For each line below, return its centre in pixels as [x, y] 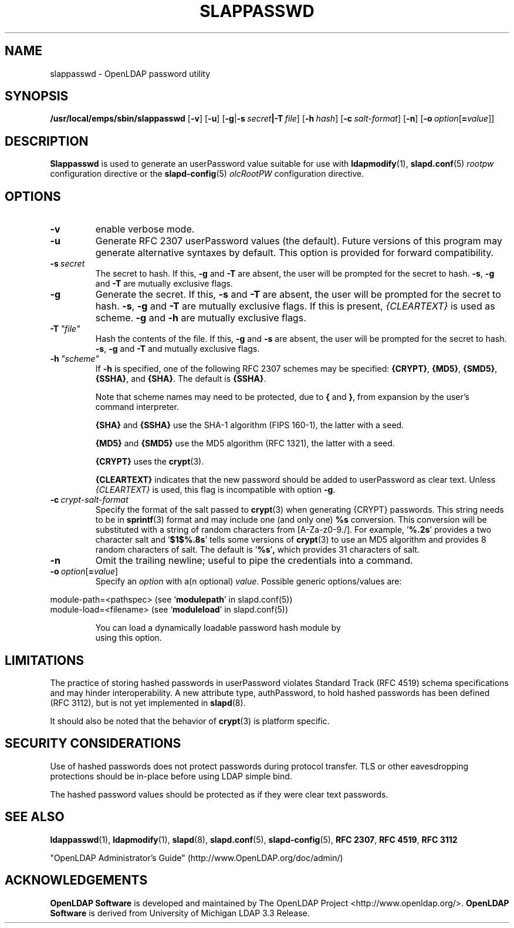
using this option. [128, 638]
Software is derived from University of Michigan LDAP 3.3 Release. [180, 913]
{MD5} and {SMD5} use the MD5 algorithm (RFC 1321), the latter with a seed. [245, 443]
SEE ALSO [35, 817]
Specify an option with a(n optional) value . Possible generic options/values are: [248, 581]
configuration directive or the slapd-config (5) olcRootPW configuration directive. [207, 174]
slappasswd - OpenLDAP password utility [130, 73]
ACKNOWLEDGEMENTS [76, 880]
